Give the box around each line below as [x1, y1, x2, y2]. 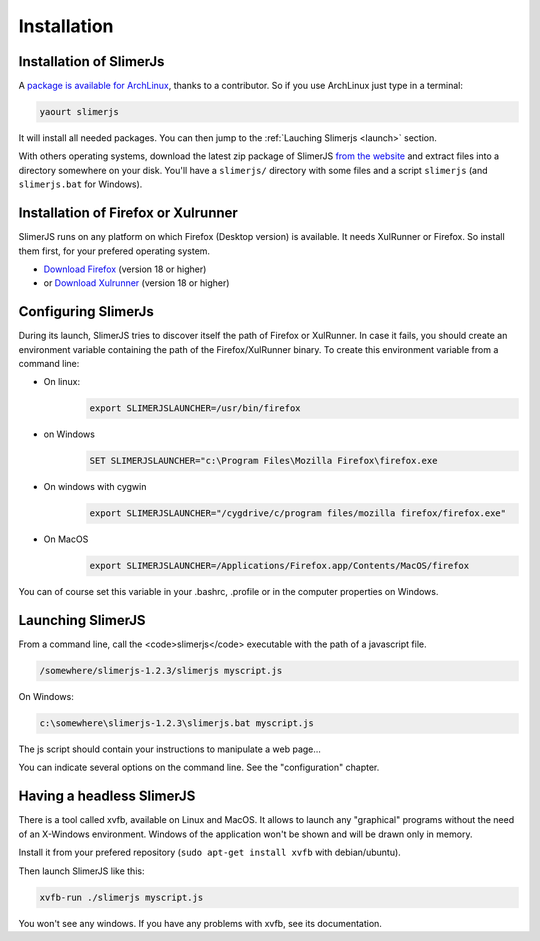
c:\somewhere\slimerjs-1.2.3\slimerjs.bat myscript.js [39, 718, 314, 729]
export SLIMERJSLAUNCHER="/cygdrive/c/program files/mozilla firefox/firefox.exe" [89, 508, 507, 519]
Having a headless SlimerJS [18, 788, 196, 805]
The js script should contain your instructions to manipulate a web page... [18, 743, 322, 755]
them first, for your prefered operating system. [18, 245, 210, 257]
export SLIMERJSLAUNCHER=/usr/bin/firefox [89, 403, 301, 414]
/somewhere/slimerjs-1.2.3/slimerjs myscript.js [39, 665, 283, 677]
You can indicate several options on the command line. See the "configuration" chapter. [18, 761, 380, 774]
